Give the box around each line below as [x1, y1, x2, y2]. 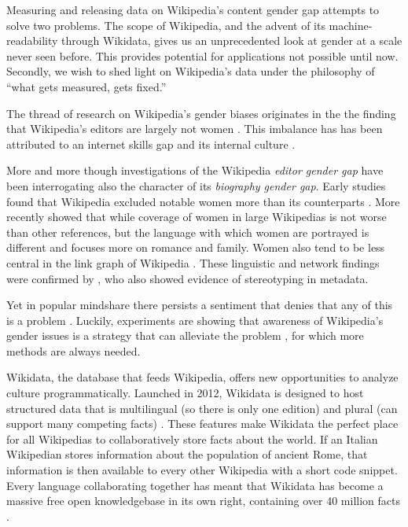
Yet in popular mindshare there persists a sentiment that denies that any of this [6, 297, 393, 313]
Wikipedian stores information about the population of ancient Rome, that [6, 446, 368, 463]
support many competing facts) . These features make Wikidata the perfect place [6, 415, 399, 432]
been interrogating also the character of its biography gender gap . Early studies [6, 177, 386, 193]
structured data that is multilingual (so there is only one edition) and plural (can [6, 400, 398, 416]
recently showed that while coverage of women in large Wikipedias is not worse [6, 208, 387, 225]
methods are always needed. [6, 342, 141, 359]
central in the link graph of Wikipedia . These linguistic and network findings [6, 254, 380, 271]
